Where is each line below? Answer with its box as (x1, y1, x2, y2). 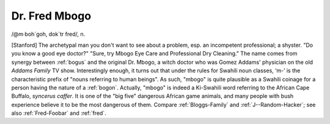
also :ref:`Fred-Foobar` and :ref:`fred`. (11, 109, 106, 117)
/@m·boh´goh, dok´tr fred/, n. (11, 30, 86, 38)
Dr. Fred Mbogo (11, 9, 92, 22)
